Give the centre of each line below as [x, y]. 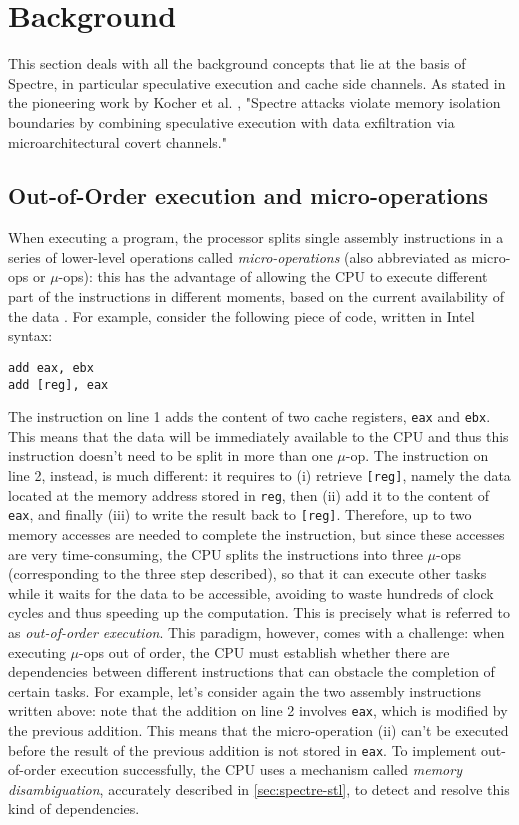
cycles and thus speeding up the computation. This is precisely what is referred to [259, 612]
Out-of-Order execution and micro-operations [248, 195]
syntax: [30, 335]
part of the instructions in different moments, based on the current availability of [256, 296]
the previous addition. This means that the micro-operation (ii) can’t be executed [258, 729]
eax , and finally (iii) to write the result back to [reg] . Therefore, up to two [240, 514]
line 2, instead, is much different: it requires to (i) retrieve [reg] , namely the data [259, 475]
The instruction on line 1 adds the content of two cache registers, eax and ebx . [249, 416]
